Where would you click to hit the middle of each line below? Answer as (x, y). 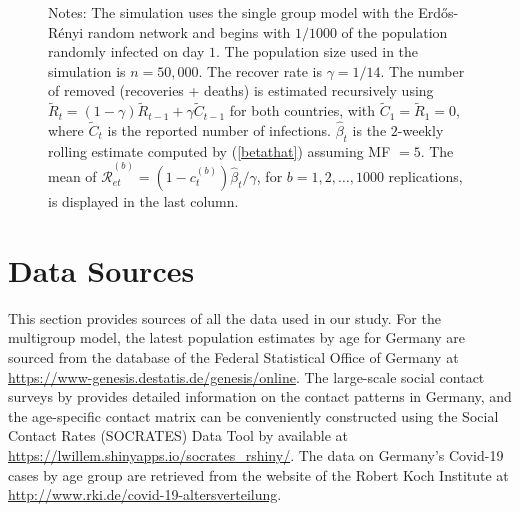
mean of (72, 176)
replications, (425, 176)
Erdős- (438, 12)
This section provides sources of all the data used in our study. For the (224, 317)
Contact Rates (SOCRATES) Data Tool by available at (178, 435)
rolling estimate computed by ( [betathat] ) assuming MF (219, 150)
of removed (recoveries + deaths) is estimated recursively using (241, 90)
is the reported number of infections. (219, 130)
